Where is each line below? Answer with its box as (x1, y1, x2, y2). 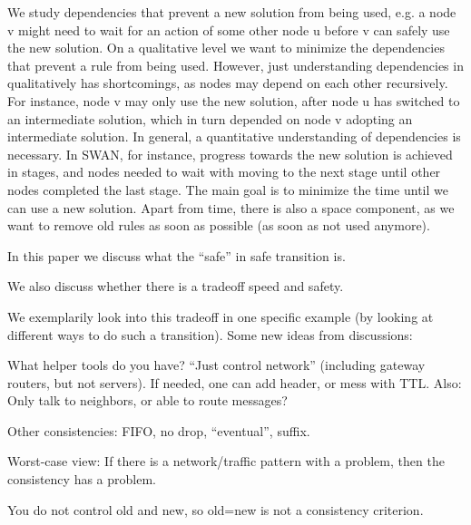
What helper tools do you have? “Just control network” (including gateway (7, 355, 426, 374)
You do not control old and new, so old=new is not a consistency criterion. (7, 500, 424, 519)
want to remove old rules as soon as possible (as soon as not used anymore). (7, 216, 430, 235)
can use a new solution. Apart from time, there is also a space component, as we (7, 198, 455, 217)
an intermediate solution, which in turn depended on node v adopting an (7, 109, 413, 128)
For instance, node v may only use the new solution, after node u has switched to (7, 91, 460, 110)
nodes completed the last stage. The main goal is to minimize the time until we (7, 180, 448, 199)
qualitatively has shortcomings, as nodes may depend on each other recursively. (7, 73, 448, 92)
